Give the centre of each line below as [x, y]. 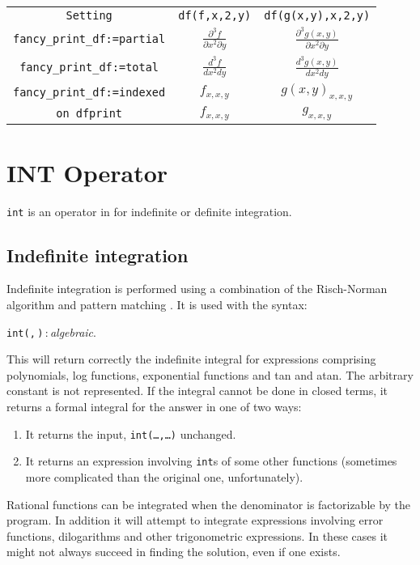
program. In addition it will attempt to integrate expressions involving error [195, 520]
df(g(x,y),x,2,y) [317, 15]
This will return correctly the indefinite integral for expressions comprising [191, 359]
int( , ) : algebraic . [51, 331]
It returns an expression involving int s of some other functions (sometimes [211, 461]
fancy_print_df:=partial [89, 38]
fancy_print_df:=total [89, 67]
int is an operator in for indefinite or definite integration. [149, 211]
